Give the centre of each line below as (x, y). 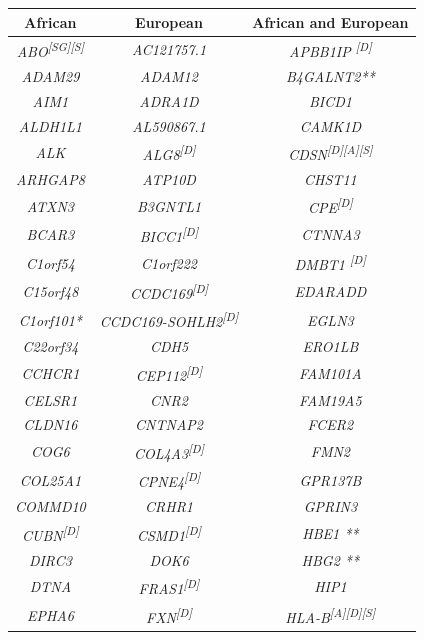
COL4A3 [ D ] (169, 451)
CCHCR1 (50, 372)
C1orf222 (169, 262)
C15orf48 (50, 291)
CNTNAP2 (169, 424)
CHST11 (330, 178)
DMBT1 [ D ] (330, 263)
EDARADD (330, 291)
